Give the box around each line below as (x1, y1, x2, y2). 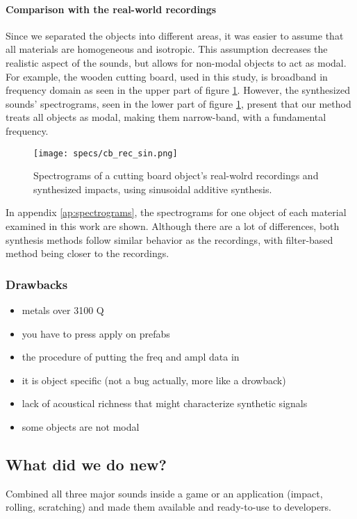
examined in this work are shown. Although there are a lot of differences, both (6, 218, 340, 233)
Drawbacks (6, 275, 68, 293)
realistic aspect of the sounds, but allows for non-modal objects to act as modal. (6, 55, 347, 69)
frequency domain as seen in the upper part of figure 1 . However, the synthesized (6, 83, 350, 97)
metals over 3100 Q (22, 302, 104, 317)
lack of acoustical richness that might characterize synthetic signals (22, 396, 308, 411)
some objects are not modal (22, 419, 140, 434)
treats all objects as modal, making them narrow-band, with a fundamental (6, 110, 326, 124)
